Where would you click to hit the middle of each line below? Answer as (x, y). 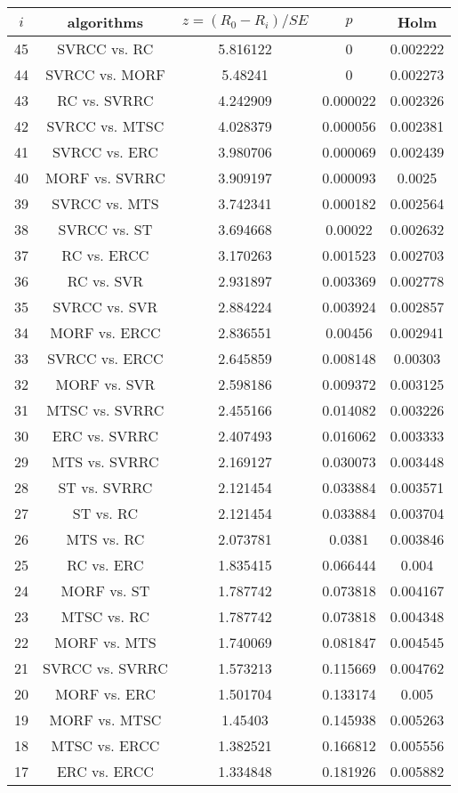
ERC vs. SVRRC (105, 436)
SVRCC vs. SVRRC (105, 668)
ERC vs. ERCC (105, 771)
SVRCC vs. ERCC (105, 358)
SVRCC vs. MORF (105, 74)
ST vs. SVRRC (105, 487)
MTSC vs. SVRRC (105, 410)
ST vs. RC (105, 513)
